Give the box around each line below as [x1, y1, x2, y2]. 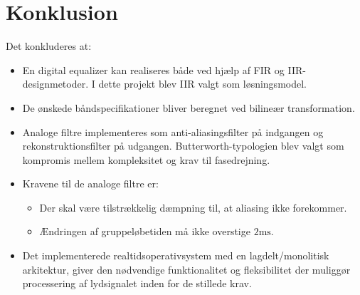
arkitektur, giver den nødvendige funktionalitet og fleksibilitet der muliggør [22, 262, 351, 276]
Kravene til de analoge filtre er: [22, 176, 159, 191]
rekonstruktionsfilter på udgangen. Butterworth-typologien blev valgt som [22, 138, 344, 153]
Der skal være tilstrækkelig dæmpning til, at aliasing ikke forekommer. [39, 200, 347, 214]
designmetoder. [22, 76, 89, 91]
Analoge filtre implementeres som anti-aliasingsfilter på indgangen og [22, 124, 324, 139]
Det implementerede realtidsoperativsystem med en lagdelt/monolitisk [22, 248, 329, 263]
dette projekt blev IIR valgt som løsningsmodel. [98, 76, 307, 91]
